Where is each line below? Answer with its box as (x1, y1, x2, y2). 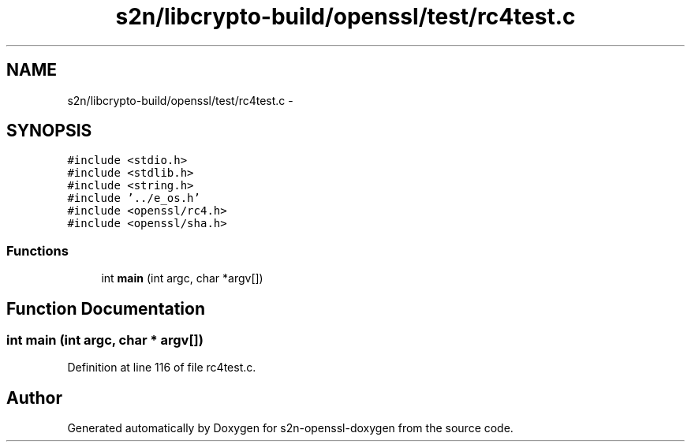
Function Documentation (6, 298, 205, 319)
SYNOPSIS (6, 121, 92, 141)
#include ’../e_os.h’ (67, 192, 200, 205)
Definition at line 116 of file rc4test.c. (67, 360, 256, 375)
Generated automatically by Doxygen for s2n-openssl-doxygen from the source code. (67, 421, 514, 435)
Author (6, 387, 62, 408)
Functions (6, 242, 69, 259)
